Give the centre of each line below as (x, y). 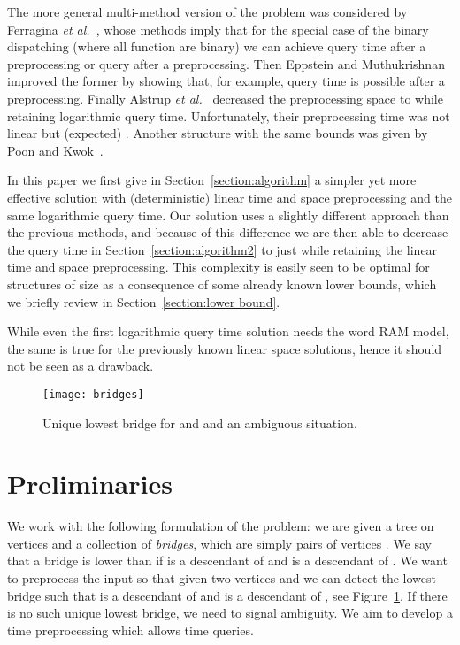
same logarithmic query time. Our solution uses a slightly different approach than (228, 215)
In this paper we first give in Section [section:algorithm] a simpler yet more (212, 180)
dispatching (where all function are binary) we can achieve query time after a (217, 46)
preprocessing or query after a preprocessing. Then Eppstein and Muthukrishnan (226, 63)
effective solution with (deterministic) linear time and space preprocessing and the (230, 197)
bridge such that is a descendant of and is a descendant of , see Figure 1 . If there (227, 595)
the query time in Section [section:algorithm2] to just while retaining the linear (222, 249)
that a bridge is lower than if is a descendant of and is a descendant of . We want (227, 561)
